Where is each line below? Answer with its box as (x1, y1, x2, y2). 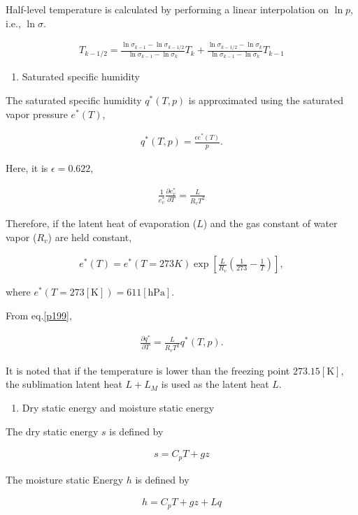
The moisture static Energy (6, 472, 124, 486)
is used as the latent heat (161, 377, 269, 391)
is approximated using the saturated (188, 93, 344, 107)
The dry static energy (6, 423, 99, 438)
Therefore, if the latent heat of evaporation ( (6, 216, 197, 231)
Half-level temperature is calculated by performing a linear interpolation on (6, 2, 329, 16)
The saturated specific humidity (6, 93, 142, 107)
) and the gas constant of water (203, 216, 338, 231)
